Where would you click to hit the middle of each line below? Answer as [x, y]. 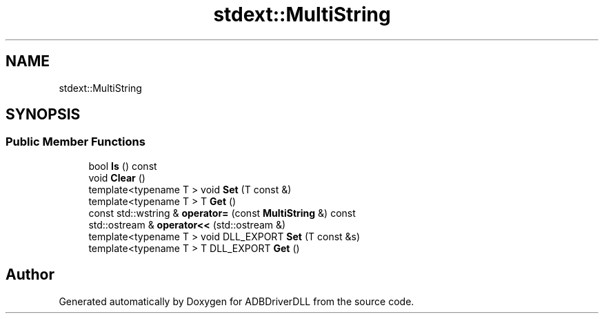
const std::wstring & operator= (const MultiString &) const [222, 213]
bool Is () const [123, 166]
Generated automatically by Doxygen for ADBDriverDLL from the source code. [236, 301]
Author [30, 275]
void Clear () [117, 177]
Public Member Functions [75, 142]
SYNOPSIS [43, 115]
